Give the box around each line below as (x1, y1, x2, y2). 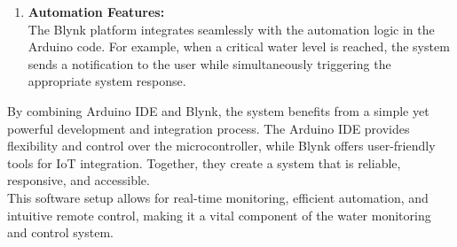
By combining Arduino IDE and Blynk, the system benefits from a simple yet (7, 101, 429, 120)
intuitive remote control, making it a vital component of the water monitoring (7, 205, 431, 224)
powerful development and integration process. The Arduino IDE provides (7, 119, 410, 137)
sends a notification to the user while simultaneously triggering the (28, 54, 391, 73)
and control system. (7, 223, 114, 242)
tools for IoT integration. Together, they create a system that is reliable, (7, 153, 401, 172)
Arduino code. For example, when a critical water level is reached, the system (28, 37, 450, 56)
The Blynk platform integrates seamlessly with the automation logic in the (28, 19, 435, 38)
